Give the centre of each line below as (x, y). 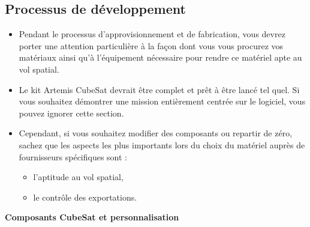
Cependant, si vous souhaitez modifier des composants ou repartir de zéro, (156, 133)
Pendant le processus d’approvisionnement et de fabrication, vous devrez (152, 34)
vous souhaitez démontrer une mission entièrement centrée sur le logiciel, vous (162, 101)
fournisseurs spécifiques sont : (73, 156)
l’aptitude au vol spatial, (78, 177)
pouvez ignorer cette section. (71, 113)
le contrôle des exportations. (85, 197)
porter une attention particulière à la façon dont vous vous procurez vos (151, 45)
